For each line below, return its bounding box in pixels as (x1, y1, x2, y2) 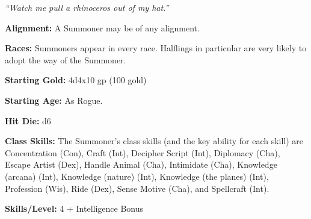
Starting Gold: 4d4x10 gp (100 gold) (5, 74, 147, 86)
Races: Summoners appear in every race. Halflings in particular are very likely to (5, 42, 307, 54)
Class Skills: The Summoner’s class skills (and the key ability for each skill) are (5, 135, 304, 147)
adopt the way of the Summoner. (5, 53, 126, 66)
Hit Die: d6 (5, 114, 51, 127)
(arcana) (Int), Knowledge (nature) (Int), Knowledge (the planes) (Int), (5, 170, 269, 182)
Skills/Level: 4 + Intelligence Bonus (5, 202, 144, 215)
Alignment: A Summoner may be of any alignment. (5, 21, 200, 34)
